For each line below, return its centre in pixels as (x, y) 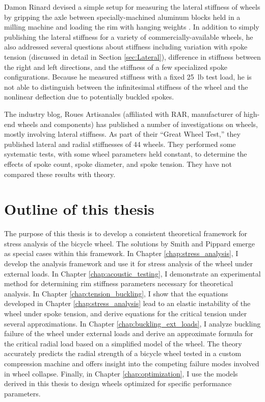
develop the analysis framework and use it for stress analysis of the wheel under (129, 263)
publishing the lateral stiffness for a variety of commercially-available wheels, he (129, 36)
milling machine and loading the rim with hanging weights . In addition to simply (132, 27)
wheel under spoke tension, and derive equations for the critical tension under (126, 313)
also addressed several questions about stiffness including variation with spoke (126, 47)
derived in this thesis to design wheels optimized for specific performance (118, 383)
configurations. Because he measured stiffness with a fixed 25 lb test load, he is (128, 77)
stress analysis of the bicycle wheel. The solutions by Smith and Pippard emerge (129, 243)
